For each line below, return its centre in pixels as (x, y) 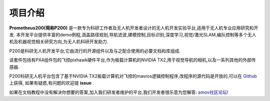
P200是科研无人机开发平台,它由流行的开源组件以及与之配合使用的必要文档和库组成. (95, 51)
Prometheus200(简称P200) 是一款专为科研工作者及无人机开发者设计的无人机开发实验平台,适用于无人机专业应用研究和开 (134, 28)
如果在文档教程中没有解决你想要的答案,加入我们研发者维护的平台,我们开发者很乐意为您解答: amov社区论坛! (119, 92)
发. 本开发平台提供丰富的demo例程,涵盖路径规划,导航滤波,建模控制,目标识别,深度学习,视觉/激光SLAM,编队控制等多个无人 (133, 34)
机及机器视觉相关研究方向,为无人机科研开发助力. (59, 42)
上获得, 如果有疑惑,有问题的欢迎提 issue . (52, 83)
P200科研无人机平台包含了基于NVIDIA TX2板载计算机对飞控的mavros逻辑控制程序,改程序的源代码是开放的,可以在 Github (133, 76)
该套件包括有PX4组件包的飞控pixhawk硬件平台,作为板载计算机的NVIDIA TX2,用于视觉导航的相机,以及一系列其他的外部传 (132, 60)
